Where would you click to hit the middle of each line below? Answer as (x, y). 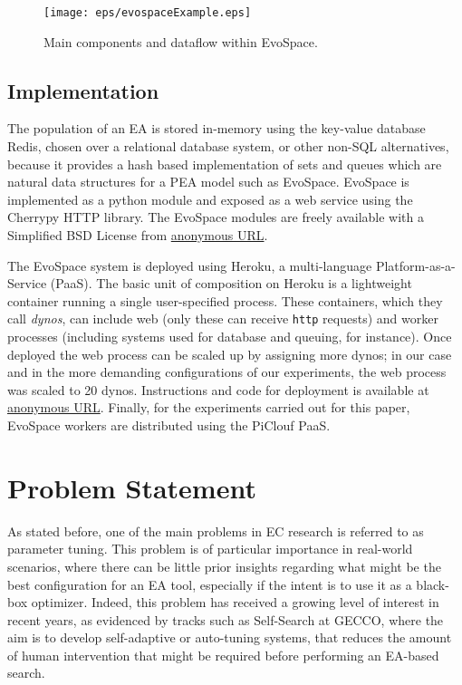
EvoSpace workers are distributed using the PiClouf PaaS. (169, 425)
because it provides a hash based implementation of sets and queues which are (225, 164)
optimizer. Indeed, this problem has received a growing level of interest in (235, 602)
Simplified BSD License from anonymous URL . (138, 235)
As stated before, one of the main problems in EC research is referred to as (216, 531)
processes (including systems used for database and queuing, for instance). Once (230, 337)
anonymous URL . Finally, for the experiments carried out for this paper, (209, 407)
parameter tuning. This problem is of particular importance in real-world (210, 549)
